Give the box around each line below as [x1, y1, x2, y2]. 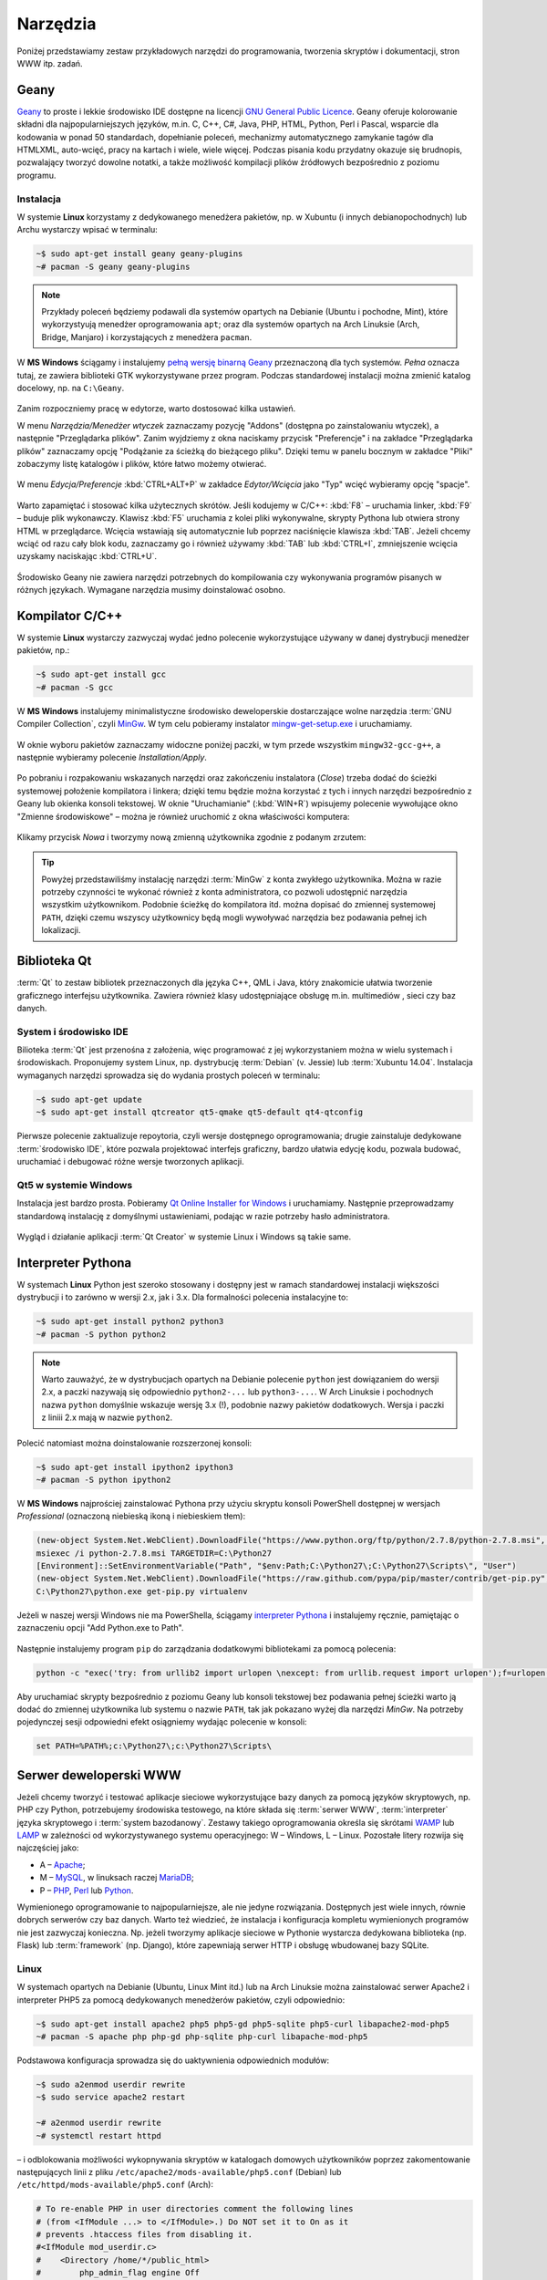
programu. [16, 170, 57, 181]
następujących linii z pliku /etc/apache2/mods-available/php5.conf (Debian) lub [16, 2166, 342, 2177]
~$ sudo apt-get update [36, 1094, 143, 1104]
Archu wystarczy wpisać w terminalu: [16, 224, 159, 235]
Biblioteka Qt [16, 953, 92, 969]
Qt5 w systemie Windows [16, 1178, 133, 1191]
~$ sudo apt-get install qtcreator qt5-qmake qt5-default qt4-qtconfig [36, 1107, 364, 1117]
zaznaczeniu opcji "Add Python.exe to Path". [16, 1622, 184, 1633]
